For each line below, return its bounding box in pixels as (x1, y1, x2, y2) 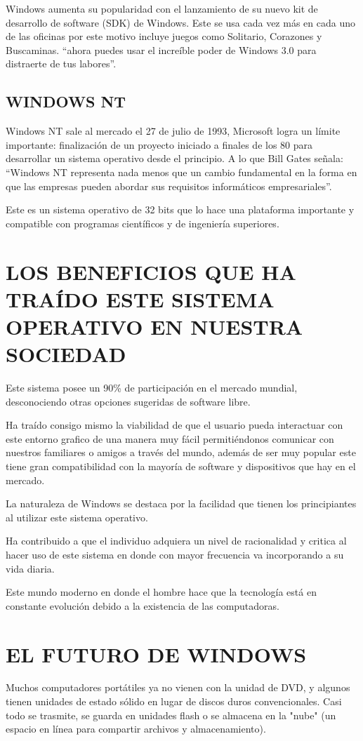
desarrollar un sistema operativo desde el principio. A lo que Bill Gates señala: (6, 151, 343, 166)
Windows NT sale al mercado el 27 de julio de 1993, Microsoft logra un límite (6, 123, 341, 138)
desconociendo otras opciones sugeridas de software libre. (6, 394, 251, 408)
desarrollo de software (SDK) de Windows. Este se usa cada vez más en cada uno (6, 15, 355, 29)
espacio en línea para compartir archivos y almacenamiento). (6, 721, 266, 736)
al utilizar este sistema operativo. (6, 509, 148, 524)
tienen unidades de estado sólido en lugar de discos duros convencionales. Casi (6, 694, 342, 709)
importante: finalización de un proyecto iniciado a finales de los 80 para (6, 137, 313, 152)
